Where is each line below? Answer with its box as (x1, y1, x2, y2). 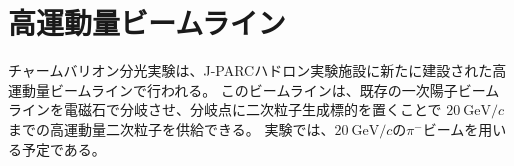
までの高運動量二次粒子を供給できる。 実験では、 (8, 118, 335, 139)
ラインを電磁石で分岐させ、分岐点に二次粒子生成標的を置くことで (8, 99, 442, 120)
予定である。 (21, 138, 106, 159)
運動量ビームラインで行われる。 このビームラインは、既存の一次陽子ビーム (8, 79, 500, 100)
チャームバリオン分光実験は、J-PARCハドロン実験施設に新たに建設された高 (8, 60, 507, 81)
